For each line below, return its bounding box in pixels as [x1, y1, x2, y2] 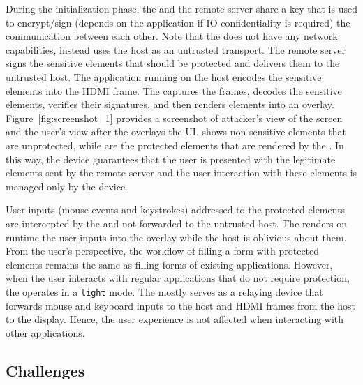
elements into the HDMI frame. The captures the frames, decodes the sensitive [6, 83, 342, 98]
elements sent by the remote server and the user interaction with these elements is [6, 165, 357, 180]
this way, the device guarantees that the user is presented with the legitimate [6, 151, 336, 166]
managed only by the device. [6, 179, 128, 193]
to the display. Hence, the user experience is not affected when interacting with [6, 312, 344, 326]
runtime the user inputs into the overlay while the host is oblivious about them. [6, 229, 347, 244]
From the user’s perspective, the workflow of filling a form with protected [6, 243, 320, 258]
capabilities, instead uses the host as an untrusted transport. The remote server [6, 42, 346, 56]
